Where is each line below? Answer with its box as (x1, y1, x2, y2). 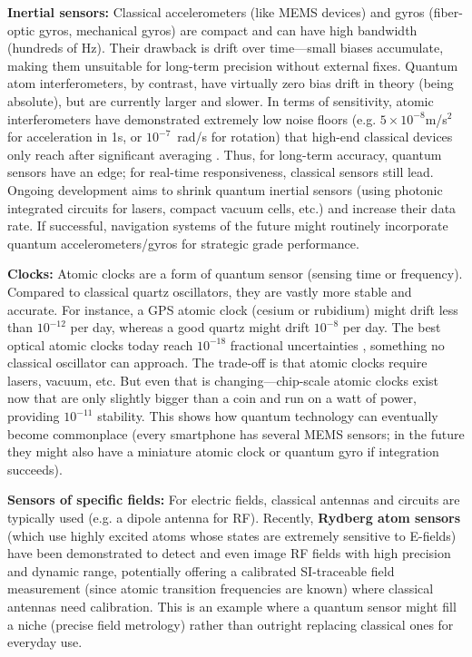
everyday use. (7, 632, 83, 652)
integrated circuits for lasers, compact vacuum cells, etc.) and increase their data (7, 198, 457, 217)
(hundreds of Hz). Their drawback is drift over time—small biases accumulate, (7, 38, 444, 57)
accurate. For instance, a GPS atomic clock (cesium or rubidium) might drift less (7, 299, 458, 319)
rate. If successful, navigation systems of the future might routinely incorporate (7, 216, 448, 235)
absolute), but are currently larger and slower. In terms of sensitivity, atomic (7, 91, 434, 110)
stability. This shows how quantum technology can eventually (97, 407, 438, 426)
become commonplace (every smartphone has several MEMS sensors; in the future (7, 424, 465, 443)
